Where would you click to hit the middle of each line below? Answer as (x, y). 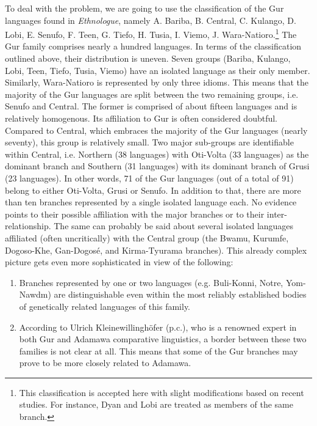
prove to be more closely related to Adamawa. (105, 363)
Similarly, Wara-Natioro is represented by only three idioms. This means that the (157, 82)
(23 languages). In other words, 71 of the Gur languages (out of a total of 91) (149, 178)
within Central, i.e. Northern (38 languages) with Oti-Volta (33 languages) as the (157, 154)
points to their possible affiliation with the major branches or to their (135, 214)
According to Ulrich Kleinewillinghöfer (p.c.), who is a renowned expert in (158, 327)
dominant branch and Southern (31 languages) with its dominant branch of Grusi (157, 166)
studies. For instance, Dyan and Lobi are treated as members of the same (156, 404)
